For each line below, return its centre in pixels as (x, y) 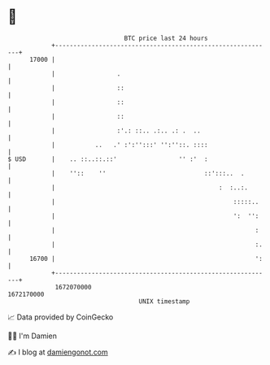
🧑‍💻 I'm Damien (33, 336)
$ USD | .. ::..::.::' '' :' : (108, 159)
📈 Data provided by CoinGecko (61, 317)
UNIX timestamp (164, 301)
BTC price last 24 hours (166, 38)
